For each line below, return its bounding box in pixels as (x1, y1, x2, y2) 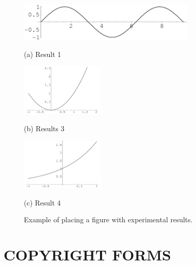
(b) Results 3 (24, 123, 64, 133)
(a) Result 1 (24, 49, 61, 60)
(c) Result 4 (24, 197, 61, 208)
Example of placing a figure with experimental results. (24, 214, 193, 225)
